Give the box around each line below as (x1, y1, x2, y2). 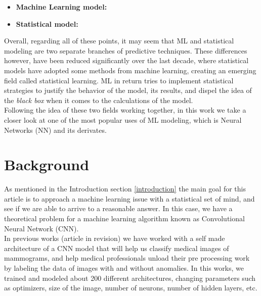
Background (4, 154, 90, 175)
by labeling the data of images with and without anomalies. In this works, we (4, 263, 244, 273)
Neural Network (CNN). (4, 223, 79, 233)
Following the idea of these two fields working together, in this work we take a (4, 105, 246, 115)
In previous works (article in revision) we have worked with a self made (4, 233, 225, 243)
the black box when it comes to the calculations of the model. (4, 94, 193, 105)
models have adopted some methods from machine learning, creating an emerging (4, 65, 256, 75)
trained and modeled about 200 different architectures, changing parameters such (4, 272, 256, 283)
